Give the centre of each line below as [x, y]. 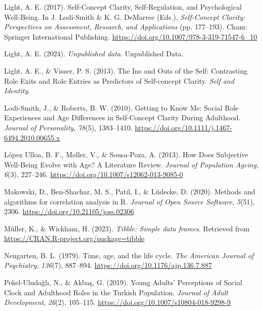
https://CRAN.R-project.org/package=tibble [74, 238]
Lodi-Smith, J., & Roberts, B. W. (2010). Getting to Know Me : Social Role [121, 107]
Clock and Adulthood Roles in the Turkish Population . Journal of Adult [116, 292]
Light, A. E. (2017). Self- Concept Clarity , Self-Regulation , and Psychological [123, 7]
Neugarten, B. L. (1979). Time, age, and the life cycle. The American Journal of [129, 255]
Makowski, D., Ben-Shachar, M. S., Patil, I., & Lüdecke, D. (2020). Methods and [130, 191]
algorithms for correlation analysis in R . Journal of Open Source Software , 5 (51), [129, 201]
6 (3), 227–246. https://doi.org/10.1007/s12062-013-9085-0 [94, 174]
